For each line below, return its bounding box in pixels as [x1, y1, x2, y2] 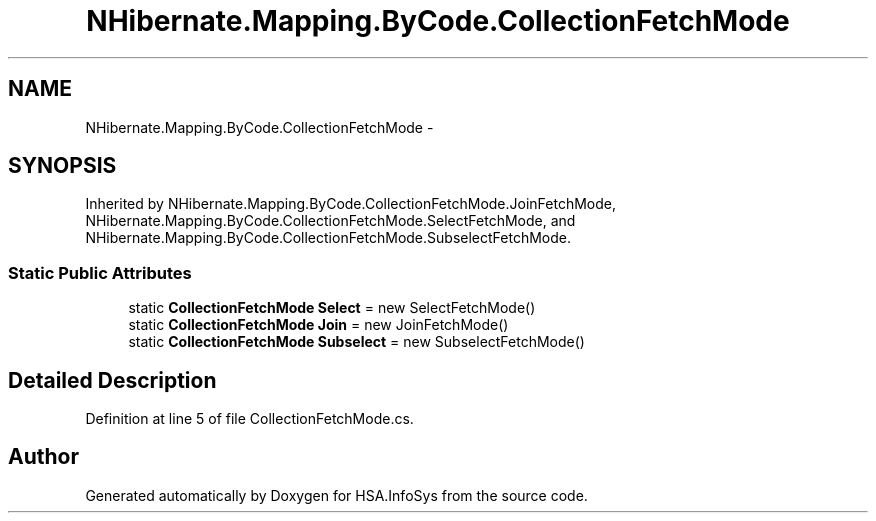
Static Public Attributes [8, 262, 192, 283]
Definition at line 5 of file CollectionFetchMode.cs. [85, 410, 414, 428]
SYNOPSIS [8, 153, 117, 179]
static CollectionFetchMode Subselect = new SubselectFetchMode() [128, 333, 585, 351]
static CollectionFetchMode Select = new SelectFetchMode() [128, 299, 536, 317]
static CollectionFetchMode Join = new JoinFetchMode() [128, 316, 509, 334]
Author [8, 444, 79, 470]
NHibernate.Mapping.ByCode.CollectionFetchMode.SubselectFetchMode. [85, 229, 571, 247]
